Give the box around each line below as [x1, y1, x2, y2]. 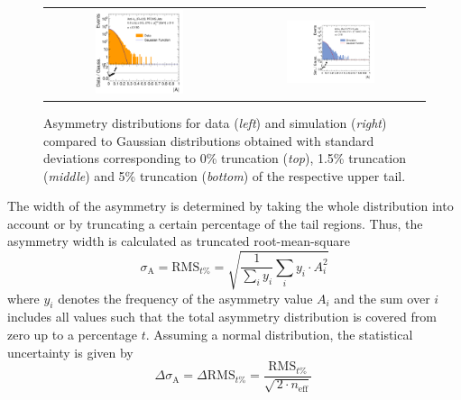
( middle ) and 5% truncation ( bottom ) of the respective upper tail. [43, 166, 406, 185]
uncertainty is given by [7, 342, 134, 361]
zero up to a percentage [7, 325, 137, 344]
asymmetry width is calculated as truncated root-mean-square [7, 232, 351, 250]
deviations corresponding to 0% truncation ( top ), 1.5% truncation [43, 149, 407, 168]
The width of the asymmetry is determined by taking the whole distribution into [7, 196, 454, 215]
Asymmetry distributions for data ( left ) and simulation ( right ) [43, 113, 387, 132]
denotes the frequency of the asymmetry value [58, 288, 313, 307]
